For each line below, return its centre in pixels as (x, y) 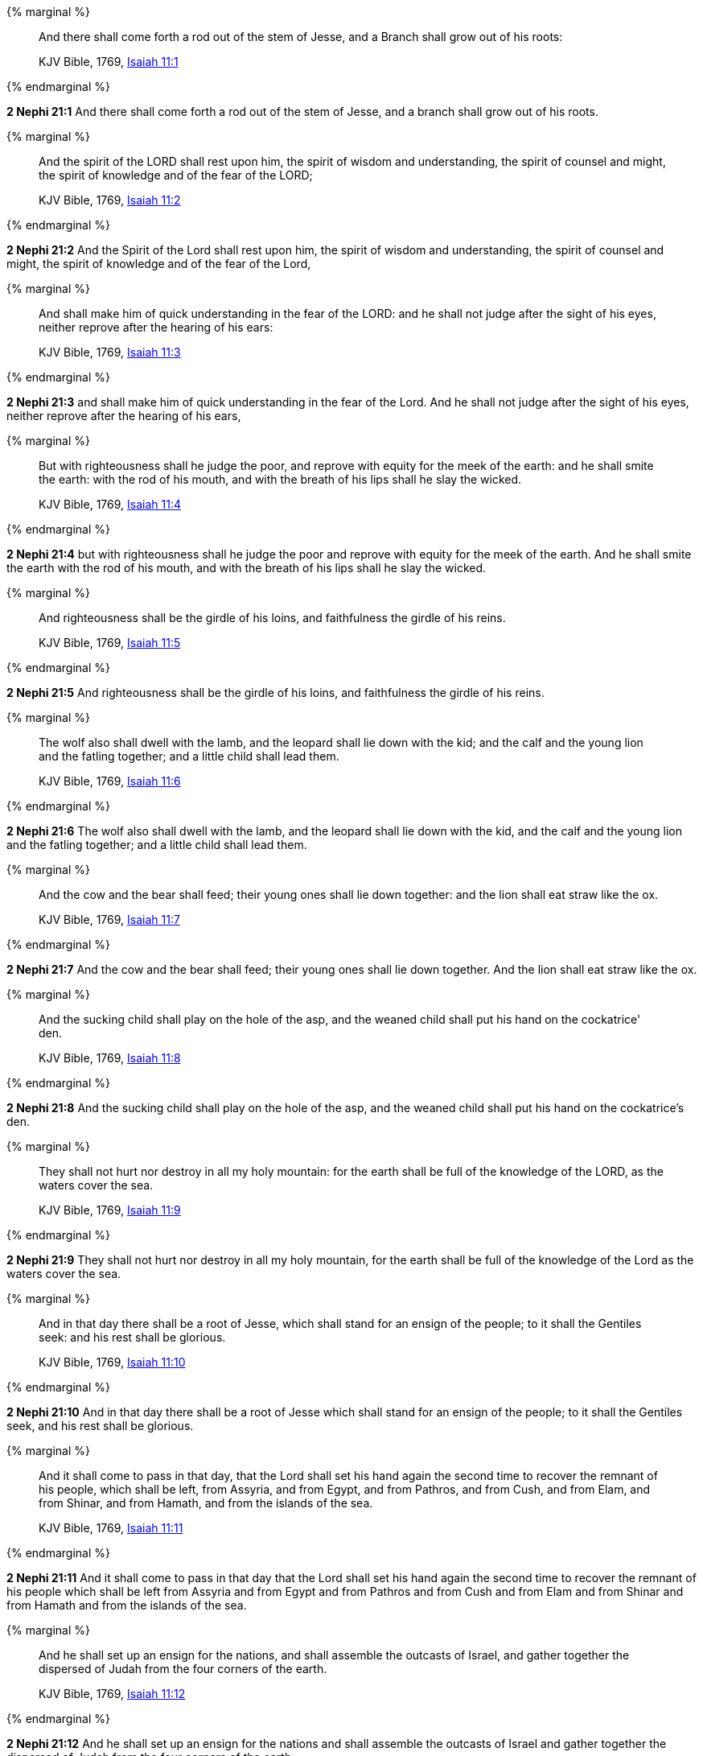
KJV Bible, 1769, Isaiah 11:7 (109, 919)
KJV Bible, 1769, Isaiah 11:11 (111, 1528)
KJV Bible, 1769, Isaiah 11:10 (112, 1362)
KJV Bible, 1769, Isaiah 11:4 (110, 504)
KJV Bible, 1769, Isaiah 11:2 (110, 200)
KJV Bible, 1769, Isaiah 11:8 (110, 1058)
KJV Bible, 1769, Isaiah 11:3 (110, 352)
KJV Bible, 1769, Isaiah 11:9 (110, 1210)
